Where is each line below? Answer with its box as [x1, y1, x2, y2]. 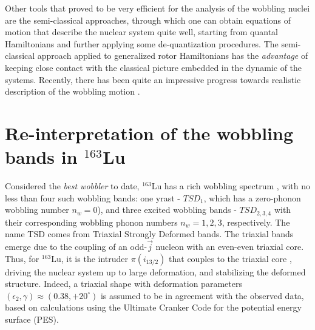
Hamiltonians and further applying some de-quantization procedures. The [5, 37, 279, 50]
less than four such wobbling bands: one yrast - [5, 191, 181, 204]
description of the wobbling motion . [5, 85, 140, 98]
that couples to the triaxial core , [169, 252, 292, 264]
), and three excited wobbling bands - [97, 203, 237, 216]
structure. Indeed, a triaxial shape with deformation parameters [5, 277, 242, 290]
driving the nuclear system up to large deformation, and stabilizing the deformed [5, 265, 306, 278]
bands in [5, 144, 78, 169]
